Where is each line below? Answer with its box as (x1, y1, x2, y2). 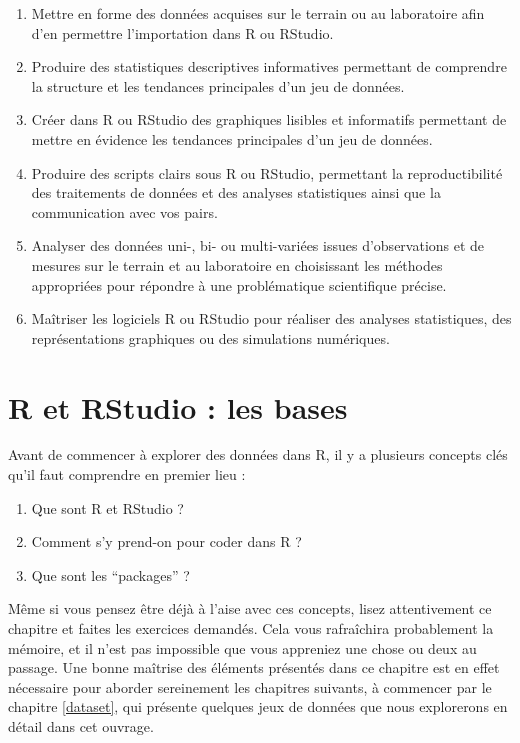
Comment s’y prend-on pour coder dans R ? (31, 531, 302, 552)
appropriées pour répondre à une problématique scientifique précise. (31, 274, 447, 295)
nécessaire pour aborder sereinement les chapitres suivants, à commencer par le (8, 676, 492, 697)
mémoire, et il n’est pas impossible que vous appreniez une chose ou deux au (8, 637, 477, 658)
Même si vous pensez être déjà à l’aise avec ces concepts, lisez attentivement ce (8, 598, 492, 619)
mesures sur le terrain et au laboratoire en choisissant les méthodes (31, 254, 443, 275)
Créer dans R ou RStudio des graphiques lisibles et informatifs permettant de (31, 109, 507, 130)
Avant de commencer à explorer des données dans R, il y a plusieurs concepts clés (8, 444, 508, 465)
